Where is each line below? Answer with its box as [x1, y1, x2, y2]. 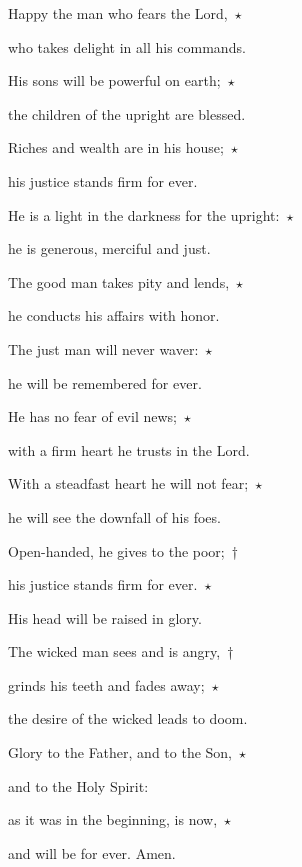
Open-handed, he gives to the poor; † [8, 540, 238, 561]
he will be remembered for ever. [8, 372, 202, 393]
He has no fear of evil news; [8, 406, 177, 427]
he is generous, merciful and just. [8, 238, 211, 259]
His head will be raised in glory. [8, 607, 202, 628]
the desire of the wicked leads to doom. [8, 708, 248, 729]
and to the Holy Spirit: [8, 775, 149, 796]
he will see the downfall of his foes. [8, 506, 221, 527]
